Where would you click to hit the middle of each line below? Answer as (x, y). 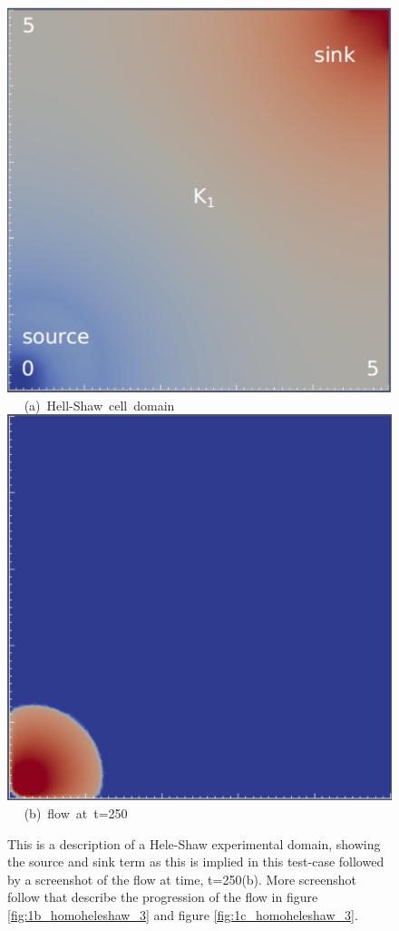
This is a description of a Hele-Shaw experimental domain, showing (194, 843)
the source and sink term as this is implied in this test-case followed (196, 862)
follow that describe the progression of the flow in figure (163, 897)
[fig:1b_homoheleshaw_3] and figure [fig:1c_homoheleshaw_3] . (183, 914)
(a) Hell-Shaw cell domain (99, 405)
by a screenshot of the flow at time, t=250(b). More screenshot (182, 879)
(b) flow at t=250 (76, 812)
